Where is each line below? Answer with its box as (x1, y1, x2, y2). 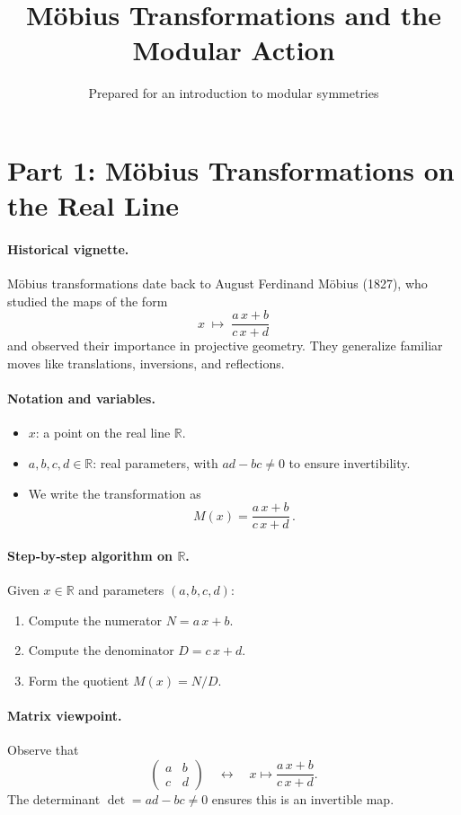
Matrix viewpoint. (7, 705, 122, 724)
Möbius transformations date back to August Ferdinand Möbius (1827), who (7, 274, 428, 293)
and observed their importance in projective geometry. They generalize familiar (7, 336, 443, 355)
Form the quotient (28, 670, 129, 689)
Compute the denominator (28, 641, 174, 660)
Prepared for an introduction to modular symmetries (88, 84, 379, 102)
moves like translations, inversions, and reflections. (7, 353, 285, 372)
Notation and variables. (7, 389, 155, 408)
